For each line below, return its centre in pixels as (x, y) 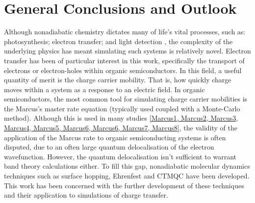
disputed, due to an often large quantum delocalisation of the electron (109, 147)
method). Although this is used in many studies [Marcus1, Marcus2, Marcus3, (121, 118)
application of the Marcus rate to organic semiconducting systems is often (115, 137)
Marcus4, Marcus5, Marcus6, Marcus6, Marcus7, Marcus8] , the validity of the (121, 128)
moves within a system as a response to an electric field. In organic (104, 89)
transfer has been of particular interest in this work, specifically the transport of (124, 60)
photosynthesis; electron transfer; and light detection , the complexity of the (118, 41)
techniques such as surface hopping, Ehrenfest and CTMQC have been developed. (127, 176)
